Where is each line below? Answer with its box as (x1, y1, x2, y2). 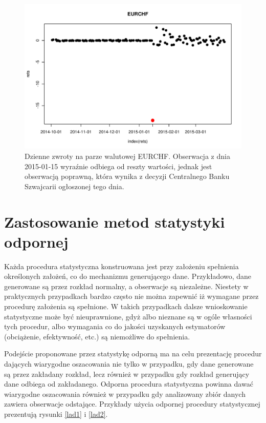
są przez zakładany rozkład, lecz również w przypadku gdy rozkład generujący (4, 368, 250, 379)
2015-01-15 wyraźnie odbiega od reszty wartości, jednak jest (25, 160, 212, 171)
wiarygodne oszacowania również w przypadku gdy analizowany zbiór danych (4, 388, 246, 399)
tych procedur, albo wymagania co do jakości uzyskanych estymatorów (4, 321, 226, 332)
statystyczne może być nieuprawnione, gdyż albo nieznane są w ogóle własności (4, 311, 252, 321)
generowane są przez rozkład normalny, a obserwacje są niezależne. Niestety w (4, 280, 249, 291)
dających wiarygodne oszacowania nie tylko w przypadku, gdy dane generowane (4, 358, 254, 369)
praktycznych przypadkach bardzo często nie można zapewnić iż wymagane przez (4, 291, 259, 301)
